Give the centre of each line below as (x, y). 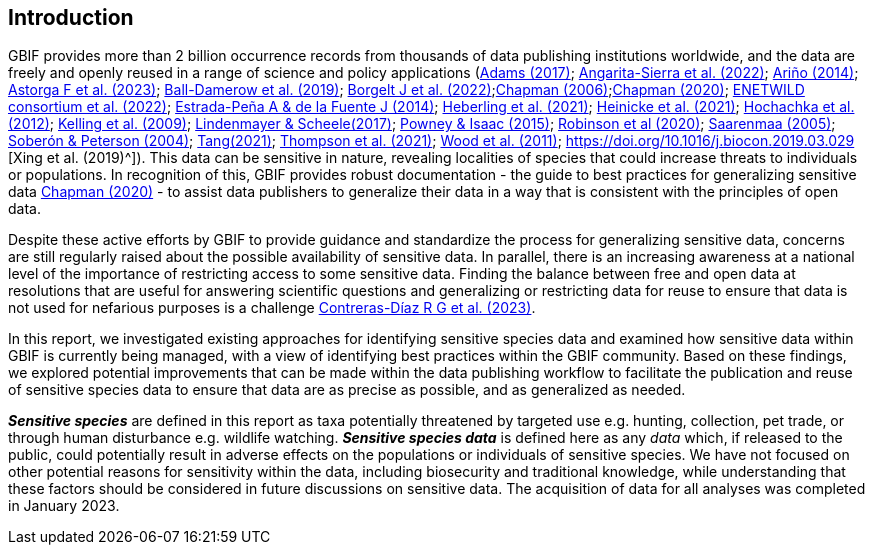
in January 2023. (64, 506)
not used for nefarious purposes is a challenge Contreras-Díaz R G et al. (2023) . (272, 308)
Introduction (71, 17)
